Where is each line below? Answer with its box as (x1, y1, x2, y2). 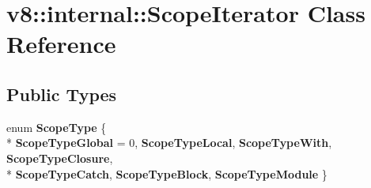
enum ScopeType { (6, 118, 107, 135)
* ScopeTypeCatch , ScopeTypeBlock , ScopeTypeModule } (6, 165, 327, 182)
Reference (6, 28, 116, 60)
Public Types (6, 81, 117, 106)
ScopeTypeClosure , (6, 149, 113, 166)
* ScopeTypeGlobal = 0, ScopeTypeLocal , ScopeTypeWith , (6, 134, 332, 151)
